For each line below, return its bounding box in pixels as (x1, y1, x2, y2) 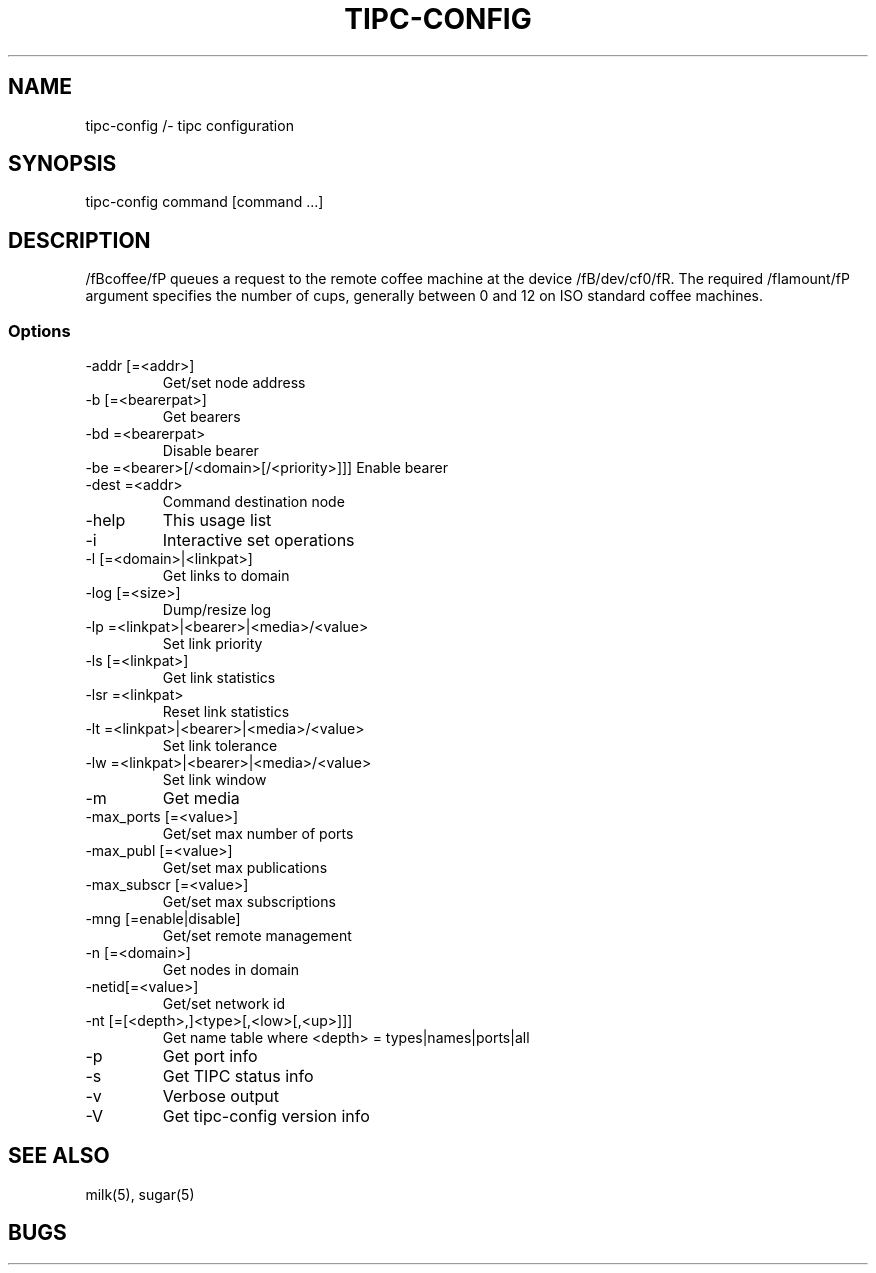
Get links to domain (162, 567, 290, 585)
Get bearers (162, 408, 241, 426)
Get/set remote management (162, 927, 352, 945)
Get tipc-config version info (162, 1106, 370, 1127)
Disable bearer (162, 442, 259, 460)
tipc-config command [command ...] (85, 193, 324, 211)
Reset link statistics (162, 703, 290, 721)
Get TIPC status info (162, 1066, 314, 1087)
